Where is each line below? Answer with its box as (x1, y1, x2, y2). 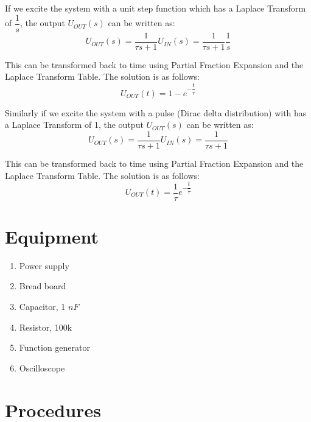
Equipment (5, 223, 99, 248)
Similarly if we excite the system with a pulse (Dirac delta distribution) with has (5, 106, 307, 119)
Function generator (19, 341, 90, 354)
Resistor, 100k (19, 320, 72, 333)
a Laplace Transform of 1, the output (5, 118, 144, 131)
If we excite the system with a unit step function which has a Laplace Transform (5, 2, 306, 14)
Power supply (19, 259, 69, 272)
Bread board (19, 280, 66, 292)
